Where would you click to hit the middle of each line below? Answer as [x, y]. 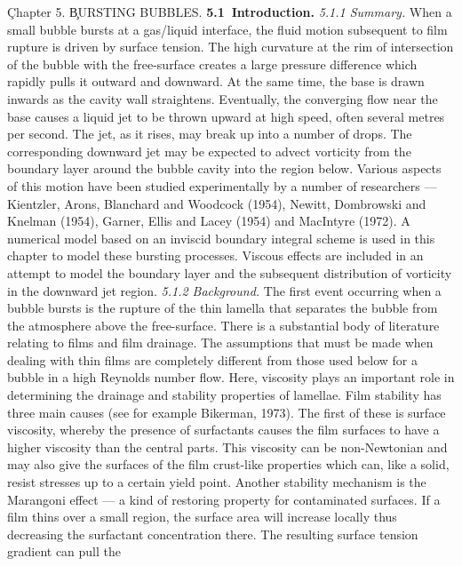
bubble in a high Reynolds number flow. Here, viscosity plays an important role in [231, 377]
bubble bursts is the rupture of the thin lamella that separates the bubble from [223, 308]
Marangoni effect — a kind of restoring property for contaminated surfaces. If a [224, 499]
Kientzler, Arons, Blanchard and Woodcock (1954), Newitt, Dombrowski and [217, 203]
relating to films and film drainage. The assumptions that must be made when [220, 343]
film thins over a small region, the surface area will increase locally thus [202, 517]
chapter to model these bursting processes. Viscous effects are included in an [215, 255]
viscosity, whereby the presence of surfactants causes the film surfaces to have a [223, 430]
